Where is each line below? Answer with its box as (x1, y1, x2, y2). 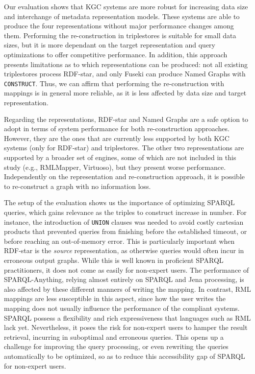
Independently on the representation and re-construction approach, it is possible (4, 171, 245, 182)
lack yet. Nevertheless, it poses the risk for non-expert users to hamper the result (4, 322, 248, 332)
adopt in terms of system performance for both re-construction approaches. (4, 123, 229, 134)
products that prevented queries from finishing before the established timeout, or (4, 226, 247, 236)
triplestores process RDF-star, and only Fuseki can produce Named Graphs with (4, 69, 246, 79)
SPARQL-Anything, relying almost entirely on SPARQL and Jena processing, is (4, 274, 244, 284)
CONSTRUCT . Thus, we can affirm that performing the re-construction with (4, 78, 225, 88)
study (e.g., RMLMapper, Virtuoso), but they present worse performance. (4, 162, 226, 172)
